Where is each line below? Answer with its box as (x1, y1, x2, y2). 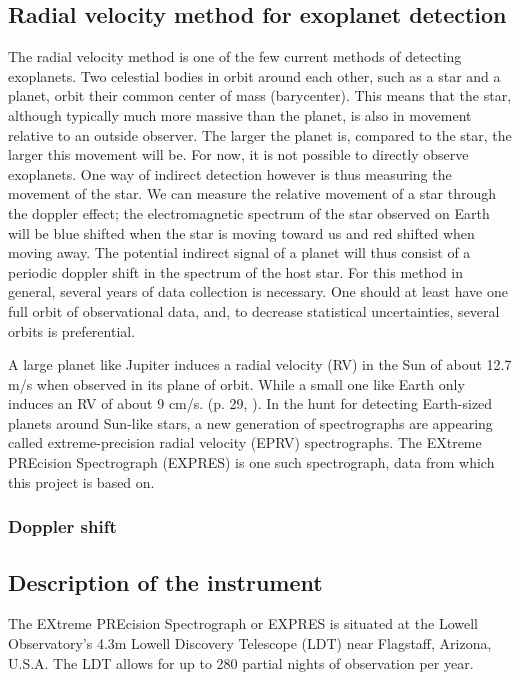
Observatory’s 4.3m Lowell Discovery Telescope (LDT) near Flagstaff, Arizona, (8, 632, 492, 653)
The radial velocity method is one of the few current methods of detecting (8, 46, 462, 67)
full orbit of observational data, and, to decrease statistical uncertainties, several (8, 300, 500, 321)
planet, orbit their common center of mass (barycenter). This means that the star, (8, 85, 512, 106)
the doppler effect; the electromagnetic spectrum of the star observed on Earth (8, 202, 490, 223)
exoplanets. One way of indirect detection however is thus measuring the (8, 163, 452, 184)
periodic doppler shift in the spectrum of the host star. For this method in (8, 261, 464, 282)
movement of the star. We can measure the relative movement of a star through (8, 183, 497, 204)
